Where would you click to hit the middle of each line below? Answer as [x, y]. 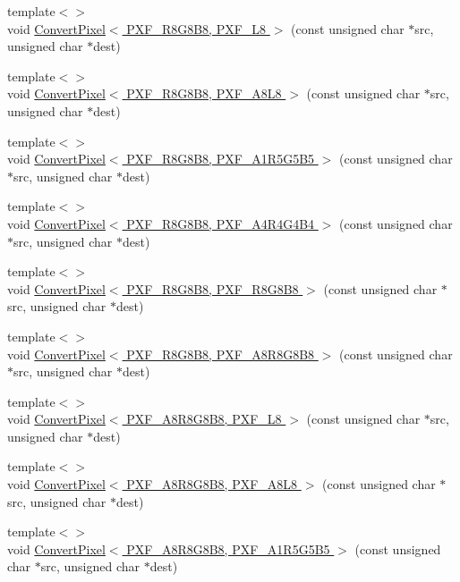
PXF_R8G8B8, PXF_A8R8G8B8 [221, 354]
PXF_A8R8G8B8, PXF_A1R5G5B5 [228, 548]
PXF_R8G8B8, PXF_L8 [196, 28]
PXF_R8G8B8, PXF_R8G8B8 [213, 288]
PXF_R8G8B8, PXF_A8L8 [204, 93]
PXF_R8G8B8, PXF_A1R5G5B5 [221, 159]
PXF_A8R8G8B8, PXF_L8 [204, 419]
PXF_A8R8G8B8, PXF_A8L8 [212, 484]
